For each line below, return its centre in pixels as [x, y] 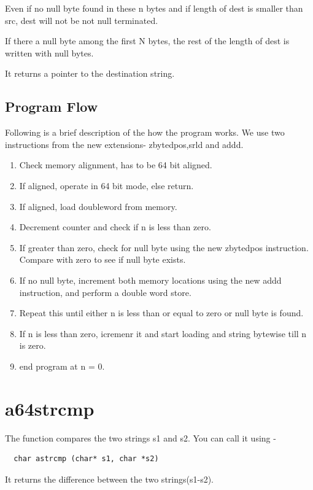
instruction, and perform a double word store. [105, 292]
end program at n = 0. [62, 366]
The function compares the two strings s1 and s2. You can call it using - [141, 437]
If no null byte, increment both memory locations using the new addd [150, 280]
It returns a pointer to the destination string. [90, 73]
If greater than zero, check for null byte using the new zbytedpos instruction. [164, 247]
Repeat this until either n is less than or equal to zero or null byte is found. [161, 313]
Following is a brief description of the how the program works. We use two [145, 132]
